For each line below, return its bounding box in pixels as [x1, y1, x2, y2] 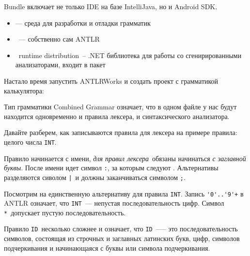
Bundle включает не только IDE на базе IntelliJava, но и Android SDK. [4, 1, 218, 11]
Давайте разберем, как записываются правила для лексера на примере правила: [4, 127, 237, 137]
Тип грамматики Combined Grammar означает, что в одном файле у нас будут [4, 102, 237, 112]
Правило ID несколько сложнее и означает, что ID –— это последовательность [4, 224, 238, 234]
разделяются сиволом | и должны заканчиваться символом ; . [4, 172, 186, 182]
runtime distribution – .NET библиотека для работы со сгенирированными [18, 50, 242, 60]
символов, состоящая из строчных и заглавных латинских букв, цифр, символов [4, 233, 240, 243]
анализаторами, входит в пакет [15, 60, 106, 70]
